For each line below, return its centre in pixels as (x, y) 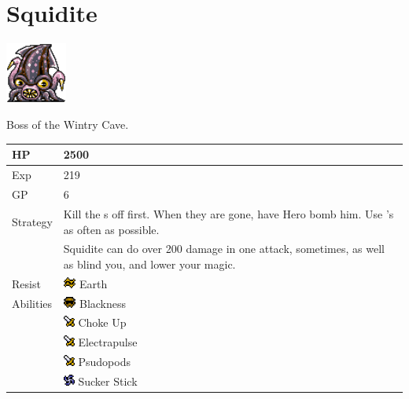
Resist (26, 283)
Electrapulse (108, 342)
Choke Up (102, 322)
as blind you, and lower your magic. (149, 264)
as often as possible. (111, 229)
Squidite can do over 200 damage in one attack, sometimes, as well (224, 249)
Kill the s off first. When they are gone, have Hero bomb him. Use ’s (228, 213)
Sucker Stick (108, 381)
